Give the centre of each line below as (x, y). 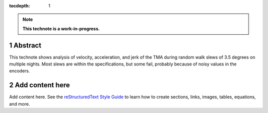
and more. (20, 104)
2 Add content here (40, 85)
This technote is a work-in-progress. (61, 28)
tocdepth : (20, 6)
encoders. (20, 71)
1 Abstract (25, 45)
